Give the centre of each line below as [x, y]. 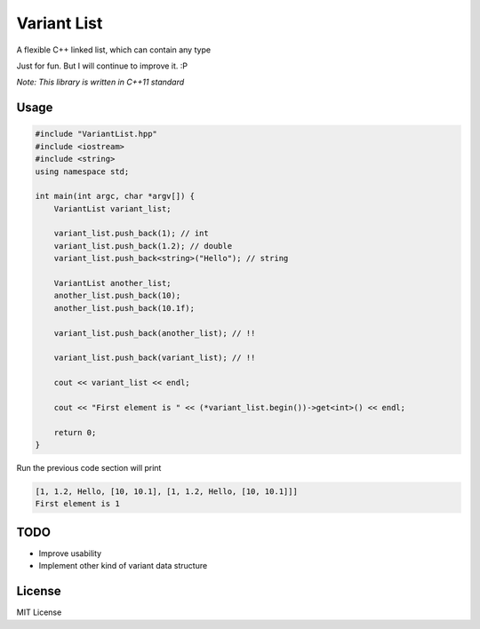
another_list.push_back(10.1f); [124, 308]
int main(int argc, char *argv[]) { [115, 196]
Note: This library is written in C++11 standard [100, 82]
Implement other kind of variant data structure [123, 566]
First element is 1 [77, 504]
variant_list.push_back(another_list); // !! [155, 333]
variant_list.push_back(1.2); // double [143, 246]
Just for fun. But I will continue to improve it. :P [102, 66]
